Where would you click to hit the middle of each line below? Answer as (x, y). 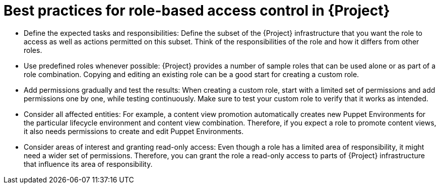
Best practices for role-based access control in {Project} (197, 11)
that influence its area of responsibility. (88, 164)
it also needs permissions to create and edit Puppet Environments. (134, 131)
